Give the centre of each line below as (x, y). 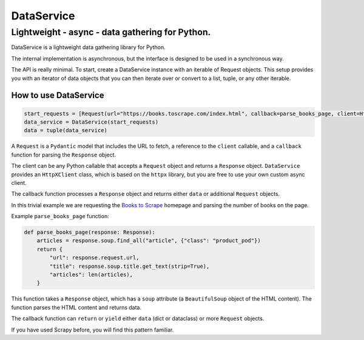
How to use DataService (58, 95)
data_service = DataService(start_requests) (91, 122)
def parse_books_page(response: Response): (90, 232)
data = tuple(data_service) (66, 131)
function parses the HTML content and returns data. (76, 307)
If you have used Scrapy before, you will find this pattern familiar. (93, 330)
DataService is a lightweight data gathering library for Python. (89, 47)
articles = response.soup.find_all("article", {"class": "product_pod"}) (149, 241)
